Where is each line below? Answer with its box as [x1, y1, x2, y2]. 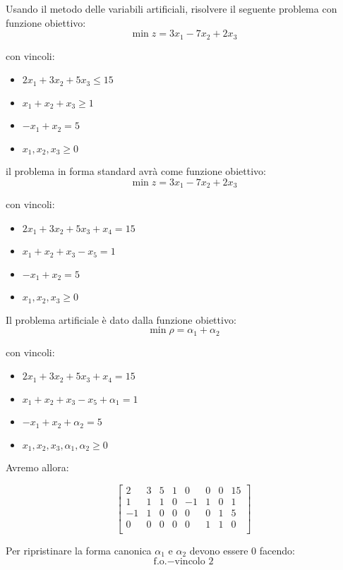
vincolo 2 [174, 557, 214, 567]
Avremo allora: [6, 459, 69, 474]
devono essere [189, 542, 248, 557]
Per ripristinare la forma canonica [6, 542, 152, 557]
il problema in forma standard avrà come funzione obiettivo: [6, 164, 266, 178]
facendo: [259, 542, 295, 557]
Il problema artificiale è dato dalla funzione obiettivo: [6, 312, 236, 327]
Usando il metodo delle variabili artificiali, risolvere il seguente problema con [6, 1, 337, 16]
